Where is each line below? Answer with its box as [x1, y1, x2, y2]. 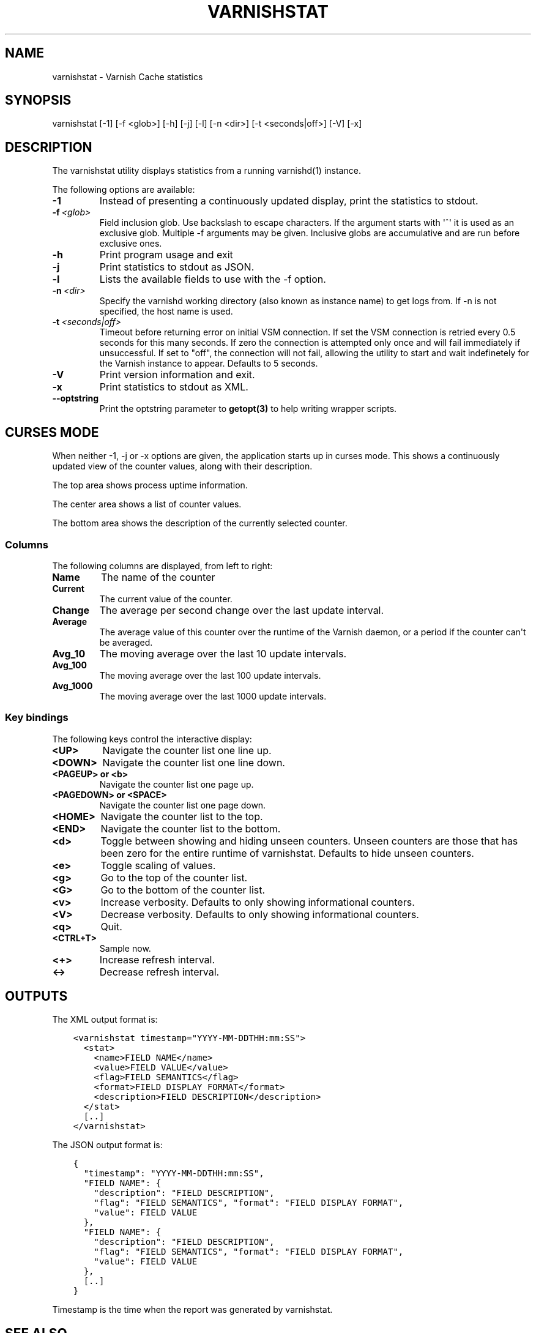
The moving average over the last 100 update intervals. [99, 670, 321, 681]
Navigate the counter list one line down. [102, 756, 285, 769]
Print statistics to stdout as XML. [99, 381, 248, 394]
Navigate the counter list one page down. [99, 799, 266, 810]
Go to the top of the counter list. [100, 871, 248, 884]
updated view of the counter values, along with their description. [52, 461, 313, 472]
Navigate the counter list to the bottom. [100, 822, 281, 835]
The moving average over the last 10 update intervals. [99, 647, 346, 660]
